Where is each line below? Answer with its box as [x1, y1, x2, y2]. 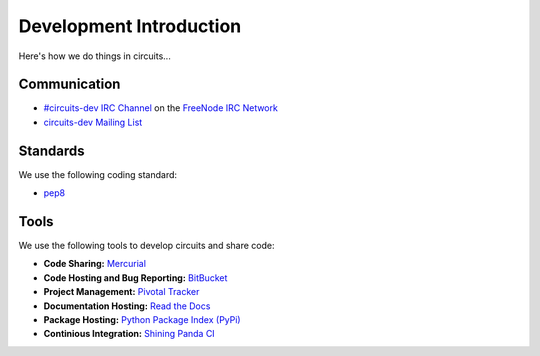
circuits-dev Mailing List [43, 116, 143, 128]
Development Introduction [18, 15, 242, 37]
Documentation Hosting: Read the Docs [43, 300, 211, 312]
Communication [18, 76, 121, 93]
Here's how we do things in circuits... [18, 50, 172, 62]
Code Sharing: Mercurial [43, 258, 147, 270]
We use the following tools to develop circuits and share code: [18, 240, 275, 252]
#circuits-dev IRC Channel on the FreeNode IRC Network [43, 102, 279, 114]
